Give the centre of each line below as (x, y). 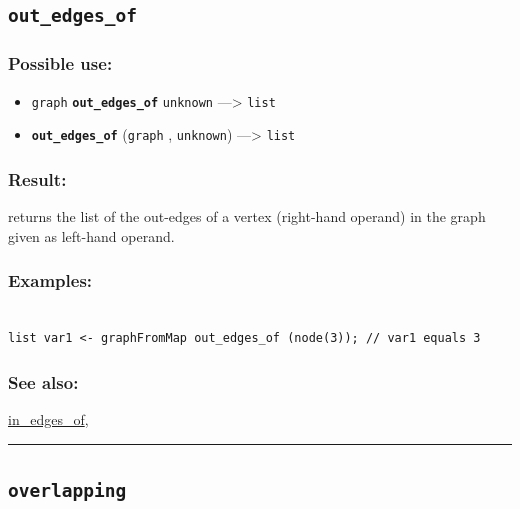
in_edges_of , (48, 418)
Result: (37, 178)
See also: (43, 381)
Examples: (50, 280)
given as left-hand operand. (91, 235)
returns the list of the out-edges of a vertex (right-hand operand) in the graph (247, 216)
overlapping (67, 490)
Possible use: (60, 63)
